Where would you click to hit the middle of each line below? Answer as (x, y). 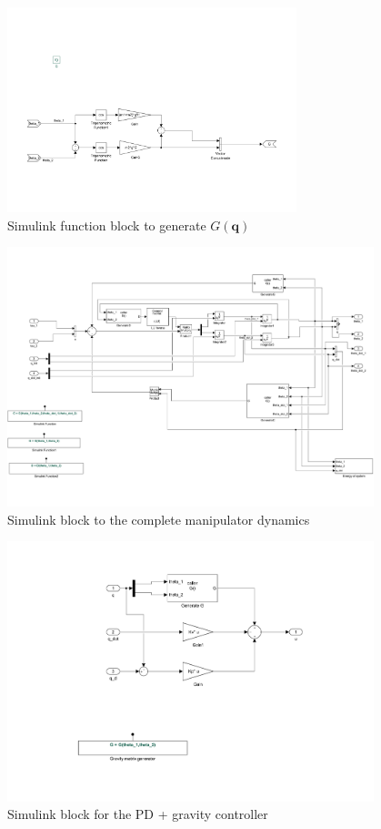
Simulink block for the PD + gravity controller (138, 814)
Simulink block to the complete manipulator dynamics (159, 519)
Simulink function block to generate (107, 225)
